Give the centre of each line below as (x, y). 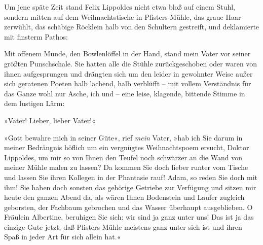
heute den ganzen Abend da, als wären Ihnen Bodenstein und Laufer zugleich (124, 197)
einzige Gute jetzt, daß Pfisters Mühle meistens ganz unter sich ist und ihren (123, 226)
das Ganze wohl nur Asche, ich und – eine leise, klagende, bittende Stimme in (125, 93)
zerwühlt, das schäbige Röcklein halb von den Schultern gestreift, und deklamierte (132, 27)
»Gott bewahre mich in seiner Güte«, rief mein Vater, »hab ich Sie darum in (123, 137)
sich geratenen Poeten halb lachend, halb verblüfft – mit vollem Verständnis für (128, 83)
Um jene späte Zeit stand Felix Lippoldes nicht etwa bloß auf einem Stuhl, (120, 7)
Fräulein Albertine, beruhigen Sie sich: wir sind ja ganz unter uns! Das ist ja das (129, 217)
